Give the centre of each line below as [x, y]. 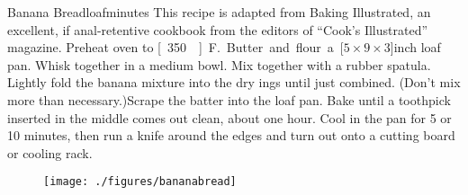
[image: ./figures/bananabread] [140, 182]
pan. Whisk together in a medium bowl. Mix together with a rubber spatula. [219, 64]
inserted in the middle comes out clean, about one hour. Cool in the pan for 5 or [229, 117]
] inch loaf [415, 47]
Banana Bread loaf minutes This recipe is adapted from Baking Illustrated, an [219, 12]
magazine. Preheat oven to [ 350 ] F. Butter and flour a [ [175, 47]
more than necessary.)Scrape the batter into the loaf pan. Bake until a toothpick [229, 99]
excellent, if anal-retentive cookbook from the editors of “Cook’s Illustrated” [218, 29]
